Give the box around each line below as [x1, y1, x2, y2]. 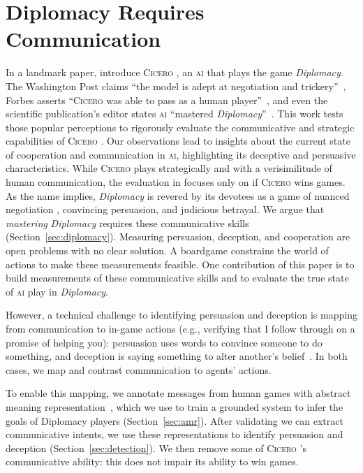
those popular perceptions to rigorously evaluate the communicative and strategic [6, 119, 355, 134]
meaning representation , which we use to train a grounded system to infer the [6, 399, 343, 414]
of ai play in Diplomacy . [6, 284, 108, 298]
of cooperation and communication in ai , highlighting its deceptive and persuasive [6, 147, 356, 161]
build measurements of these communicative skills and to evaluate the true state [6, 270, 349, 285]
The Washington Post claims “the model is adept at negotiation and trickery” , [6, 78, 346, 93]
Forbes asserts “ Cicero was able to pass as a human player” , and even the [6, 92, 328, 107]
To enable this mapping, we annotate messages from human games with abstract [6, 386, 351, 400]
